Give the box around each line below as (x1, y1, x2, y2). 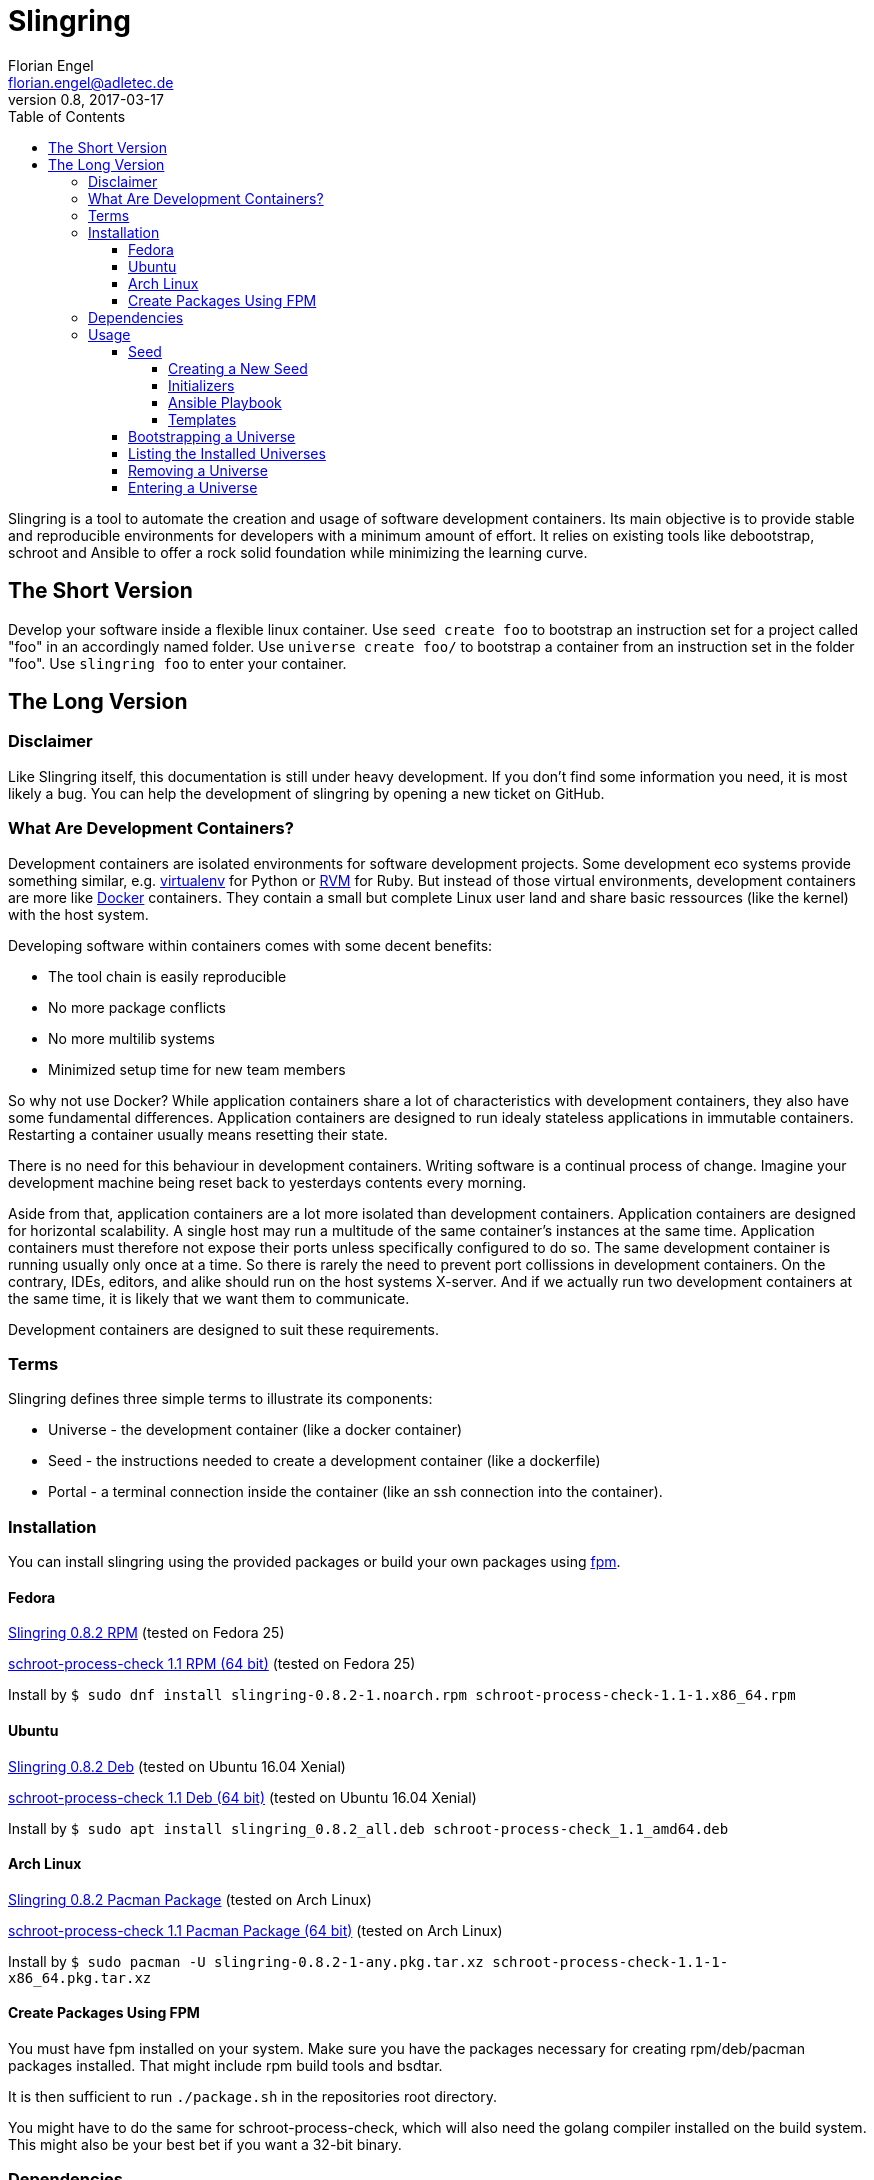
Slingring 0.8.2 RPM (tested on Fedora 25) (8, 1624, 285, 1642)
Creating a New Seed (168, 359, 308, 377)
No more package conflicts (48, 998, 226, 1016)
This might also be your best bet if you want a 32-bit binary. (8, 2135, 402, 2153)
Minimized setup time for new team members (48, 1060, 346, 1078)
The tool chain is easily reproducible (48, 967, 287, 985)
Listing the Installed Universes (128, 444, 326, 462)
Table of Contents (8, 107, 126, 125)
